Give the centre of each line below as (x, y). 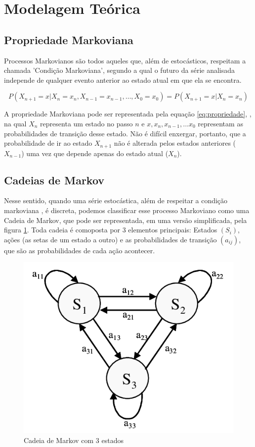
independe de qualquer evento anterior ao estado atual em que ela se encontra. (123, 80)
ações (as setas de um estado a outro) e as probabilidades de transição (110, 239)
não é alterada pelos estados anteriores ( (175, 143)
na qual (15, 123)
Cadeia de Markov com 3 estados (74, 440)
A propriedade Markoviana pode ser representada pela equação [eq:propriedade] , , (128, 114)
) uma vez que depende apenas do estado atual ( (95, 153)
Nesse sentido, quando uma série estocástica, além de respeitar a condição (116, 200)
